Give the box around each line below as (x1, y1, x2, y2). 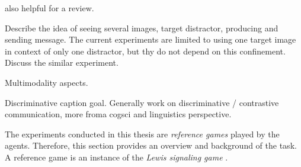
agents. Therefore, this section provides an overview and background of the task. (5, 139, 297, 152)
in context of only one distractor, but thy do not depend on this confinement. (5, 44, 286, 57)
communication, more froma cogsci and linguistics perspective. (5, 108, 232, 120)
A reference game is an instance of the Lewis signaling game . (5, 150, 228, 163)
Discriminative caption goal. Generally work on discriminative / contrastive (5, 96, 279, 108)
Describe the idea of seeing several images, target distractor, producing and (5, 21, 278, 34)
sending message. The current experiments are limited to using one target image (5, 33, 296, 46)
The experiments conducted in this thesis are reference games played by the (5, 127, 280, 140)
